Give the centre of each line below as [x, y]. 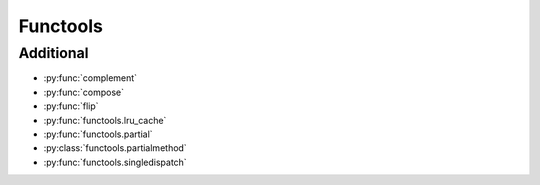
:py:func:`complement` [90, 78]
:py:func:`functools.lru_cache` [105, 120]
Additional [53, 53]
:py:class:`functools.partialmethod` [115, 148]
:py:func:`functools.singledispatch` [115, 162]
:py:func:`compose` [84, 92]
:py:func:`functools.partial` [98, 134]
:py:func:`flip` [71, 106]
